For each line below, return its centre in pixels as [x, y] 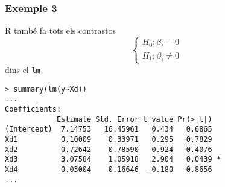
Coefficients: [33, 109]
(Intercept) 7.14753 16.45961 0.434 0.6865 [109, 129]
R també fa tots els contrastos [61, 30]
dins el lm [23, 69]
